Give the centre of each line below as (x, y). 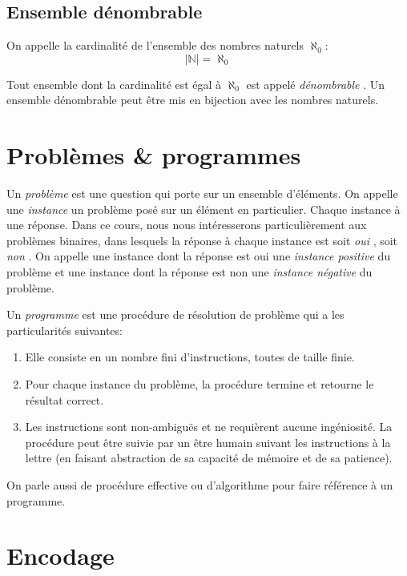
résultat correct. (64, 399)
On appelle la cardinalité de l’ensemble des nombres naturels (155, 45)
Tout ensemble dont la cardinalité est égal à (114, 84)
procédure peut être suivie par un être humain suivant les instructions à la (208, 442)
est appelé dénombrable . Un (316, 84)
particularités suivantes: (64, 330)
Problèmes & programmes (154, 155)
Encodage (60, 556)
